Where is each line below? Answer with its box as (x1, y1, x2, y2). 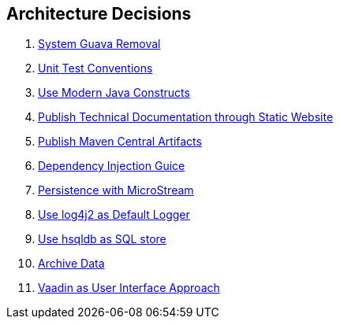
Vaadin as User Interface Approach (38, 281, 220, 295)
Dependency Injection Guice (38, 159, 185, 173)
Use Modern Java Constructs (38, 86, 190, 100)
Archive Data (38, 257, 105, 271)
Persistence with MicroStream (38, 183, 194, 198)
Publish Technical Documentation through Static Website (38, 110, 334, 124)
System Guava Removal (38, 37, 161, 51)
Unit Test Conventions (38, 61, 153, 76)
